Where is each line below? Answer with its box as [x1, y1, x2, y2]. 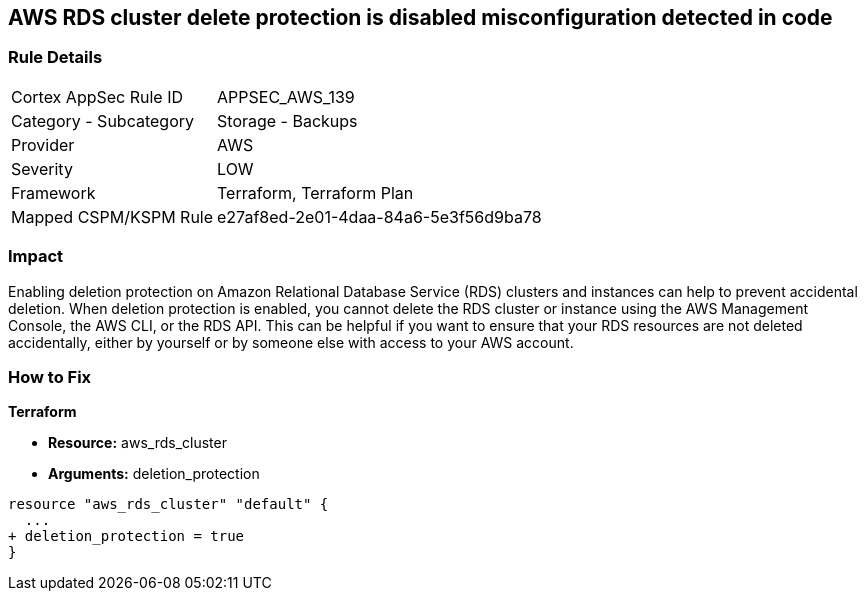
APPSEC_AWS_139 [217, 86, 355, 107]
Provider [11, 134, 75, 155]
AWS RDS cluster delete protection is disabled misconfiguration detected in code [8, 5, 833, 30]
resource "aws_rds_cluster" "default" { [8, 496, 329, 513]
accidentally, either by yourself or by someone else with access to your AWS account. [8, 333, 574, 351]
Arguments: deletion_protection [48, 465, 260, 483]
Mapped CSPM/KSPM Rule [11, 206, 214, 227]
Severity [11, 158, 73, 179]
